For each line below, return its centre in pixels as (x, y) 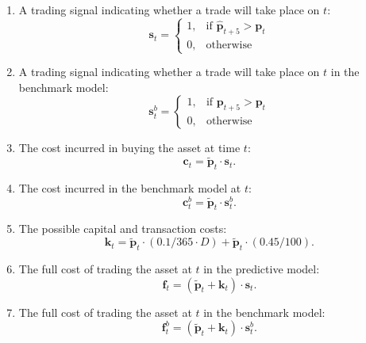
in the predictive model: (262, 269)
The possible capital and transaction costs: (123, 229)
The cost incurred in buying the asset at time (129, 148)
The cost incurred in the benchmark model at (130, 187)
